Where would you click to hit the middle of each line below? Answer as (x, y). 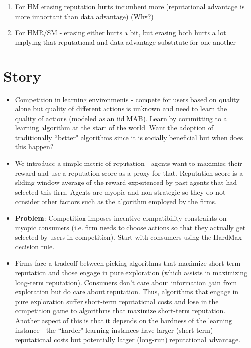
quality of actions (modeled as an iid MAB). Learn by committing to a (121, 118)
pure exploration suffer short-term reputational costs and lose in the (117, 301)
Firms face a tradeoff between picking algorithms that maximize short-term (128, 263)
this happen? (34, 147)
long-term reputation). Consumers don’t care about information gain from (126, 282)
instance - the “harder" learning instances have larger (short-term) (114, 330)
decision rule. (35, 246)
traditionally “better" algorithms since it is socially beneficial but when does (129, 137)
